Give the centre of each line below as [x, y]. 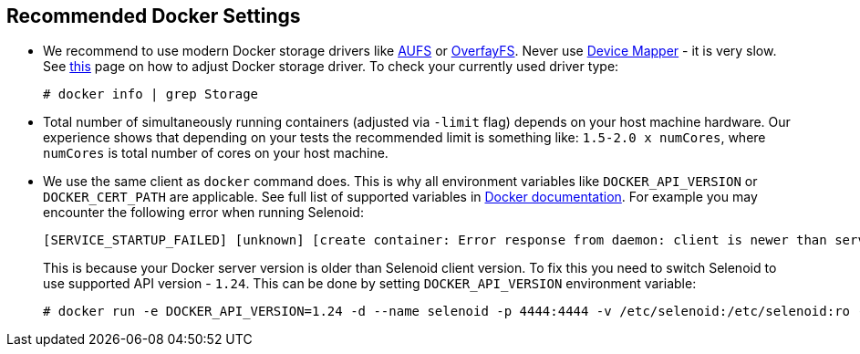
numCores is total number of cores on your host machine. [216, 153]
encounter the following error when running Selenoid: [203, 213]
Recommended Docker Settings [154, 16]
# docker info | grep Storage [151, 94]
